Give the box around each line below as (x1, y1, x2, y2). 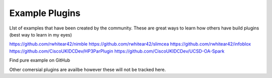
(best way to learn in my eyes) (9, 31, 73, 37)
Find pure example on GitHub (9, 57, 71, 63)
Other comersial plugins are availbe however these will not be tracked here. (9, 66, 166, 72)
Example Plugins (9, 7, 81, 18)
